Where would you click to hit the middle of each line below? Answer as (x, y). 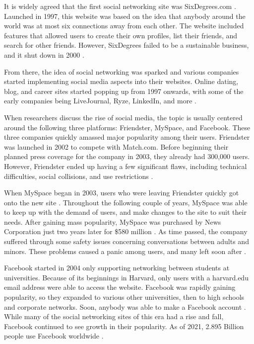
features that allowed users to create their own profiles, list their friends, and (121, 35)
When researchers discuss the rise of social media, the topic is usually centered (123, 117)
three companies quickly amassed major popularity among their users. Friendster (127, 137)
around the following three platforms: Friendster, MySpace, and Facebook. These (127, 127)
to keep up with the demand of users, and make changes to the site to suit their (125, 212)
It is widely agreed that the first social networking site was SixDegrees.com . (120, 6)
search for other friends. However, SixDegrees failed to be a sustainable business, (127, 45)
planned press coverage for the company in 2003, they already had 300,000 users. (127, 156)
